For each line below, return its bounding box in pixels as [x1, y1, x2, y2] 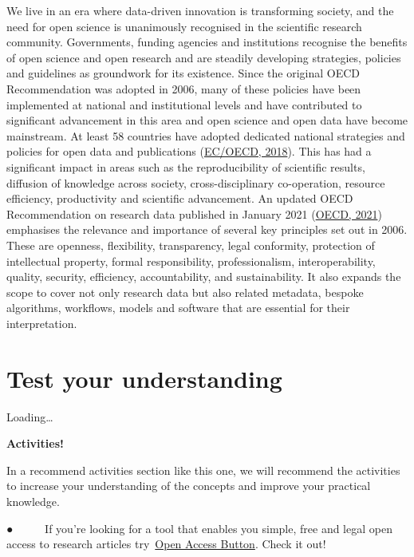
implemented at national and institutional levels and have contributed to [6, 96, 362, 113]
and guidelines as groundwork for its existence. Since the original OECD [6, 65, 361, 81]
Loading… [6, 408, 53, 425]
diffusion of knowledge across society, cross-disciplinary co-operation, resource [6, 174, 385, 191]
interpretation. [6, 314, 77, 331]
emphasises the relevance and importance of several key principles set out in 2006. [6, 221, 408, 238]
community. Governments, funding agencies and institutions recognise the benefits [6, 34, 408, 50]
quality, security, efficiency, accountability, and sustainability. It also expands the [6, 268, 401, 285]
